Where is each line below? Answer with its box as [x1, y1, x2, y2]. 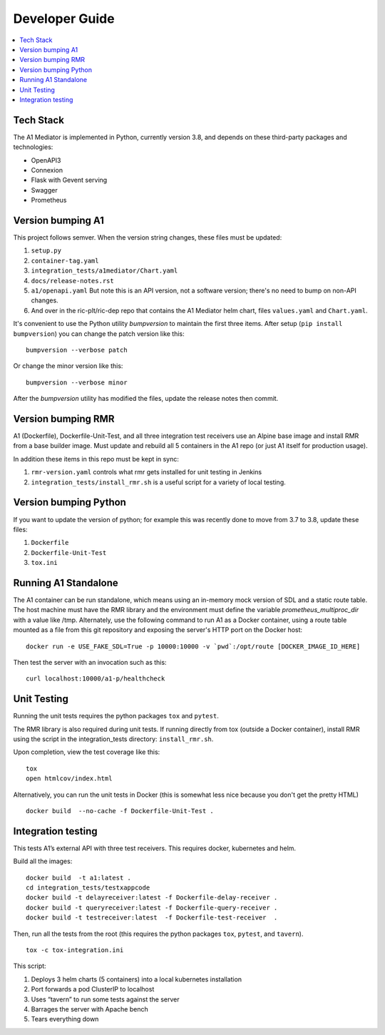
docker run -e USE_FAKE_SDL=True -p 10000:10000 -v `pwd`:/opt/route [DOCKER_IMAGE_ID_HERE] [26, 642, 361, 651]
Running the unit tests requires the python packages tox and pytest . [13, 712, 219, 720]
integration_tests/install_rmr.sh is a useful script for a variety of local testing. [31, 478, 286, 486]
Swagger [31, 185, 58, 194]
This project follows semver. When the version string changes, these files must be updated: [13, 233, 282, 242]
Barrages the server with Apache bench [31, 1004, 149, 1013]
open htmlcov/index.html [26, 775, 113, 782]
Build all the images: [13, 857, 73, 866]
